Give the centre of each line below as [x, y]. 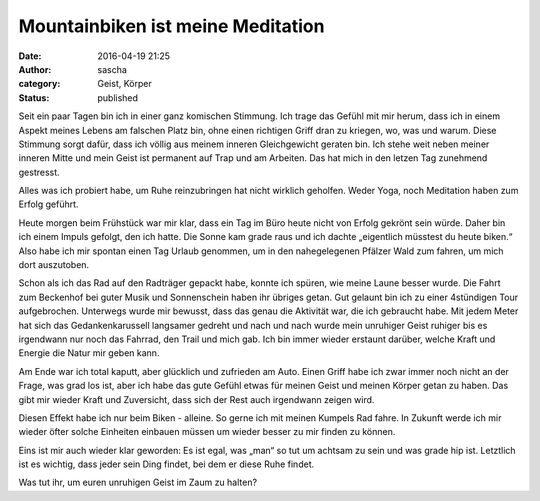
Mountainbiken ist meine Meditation [171, 26]
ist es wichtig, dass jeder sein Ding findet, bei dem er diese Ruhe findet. [166, 464]
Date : [30, 56]
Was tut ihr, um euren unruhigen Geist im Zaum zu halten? [138, 482]
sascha [112, 69]
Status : [34, 97]
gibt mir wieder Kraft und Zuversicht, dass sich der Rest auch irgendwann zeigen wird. [196, 399]
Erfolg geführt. [48, 204]
